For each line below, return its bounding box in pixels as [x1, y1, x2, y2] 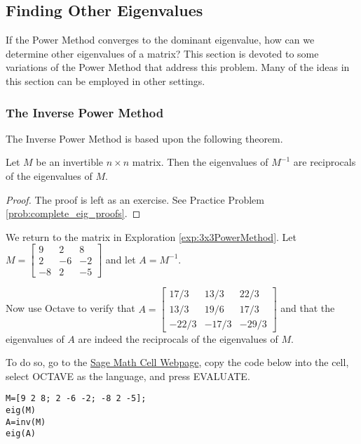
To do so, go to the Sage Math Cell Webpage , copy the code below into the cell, [6, 355, 349, 370]
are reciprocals [293, 155, 356, 169]
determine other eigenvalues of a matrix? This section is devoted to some [6, 46, 319, 60]
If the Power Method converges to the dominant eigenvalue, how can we [6, 32, 315, 47]
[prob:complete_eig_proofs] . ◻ [6, 206, 141, 221]
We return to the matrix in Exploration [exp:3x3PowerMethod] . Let [6, 229, 297, 244]
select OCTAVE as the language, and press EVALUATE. [6, 368, 250, 383]
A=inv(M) [6, 417, 46, 427]
